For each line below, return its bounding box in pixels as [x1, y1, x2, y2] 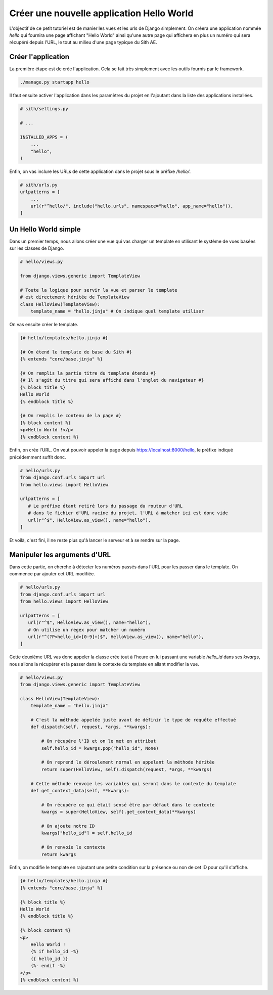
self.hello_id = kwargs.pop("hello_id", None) [41, 745, 159, 751]
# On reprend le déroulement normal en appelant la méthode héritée [41, 759, 215, 765]
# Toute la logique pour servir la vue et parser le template [20, 287, 177, 293]
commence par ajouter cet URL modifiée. [9, 571, 96, 577]
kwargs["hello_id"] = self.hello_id [41, 830, 132, 836]
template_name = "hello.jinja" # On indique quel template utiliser [30, 308, 204, 314]
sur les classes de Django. [9, 245, 64, 251]
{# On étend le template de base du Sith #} [20, 349, 132, 355]
